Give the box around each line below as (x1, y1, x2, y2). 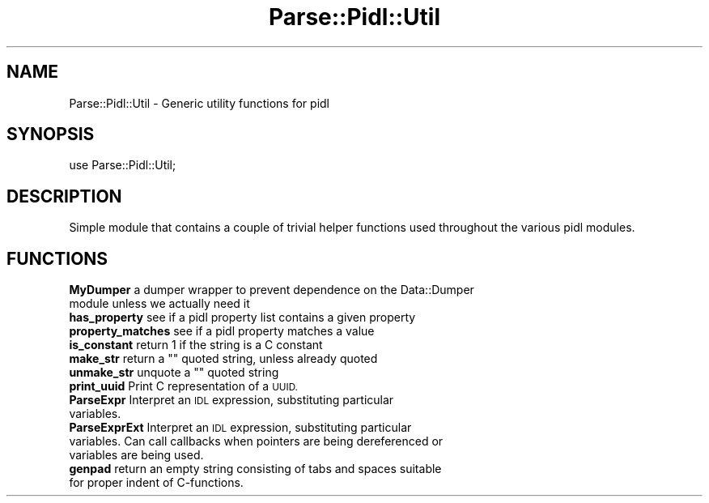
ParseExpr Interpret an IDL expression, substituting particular (69, 393, 394, 407)
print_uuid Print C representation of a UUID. (69, 379, 298, 394)
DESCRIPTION (6, 185, 122, 207)
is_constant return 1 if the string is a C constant (69, 338, 323, 352)
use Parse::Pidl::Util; (69, 158, 176, 173)
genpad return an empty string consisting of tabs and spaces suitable (69, 462, 442, 476)
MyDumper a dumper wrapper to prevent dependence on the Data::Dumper (69, 283, 474, 297)
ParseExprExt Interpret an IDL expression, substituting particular (69, 420, 412, 435)
